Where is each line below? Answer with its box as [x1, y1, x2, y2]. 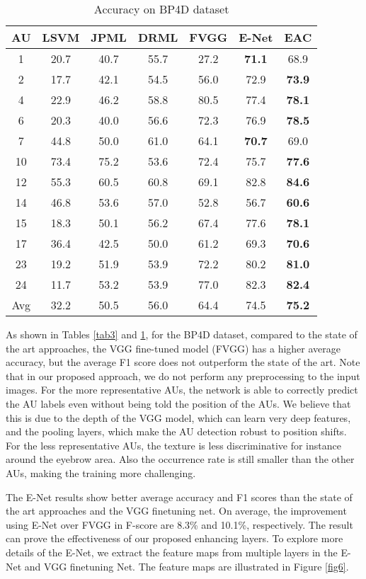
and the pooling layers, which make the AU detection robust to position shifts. [6, 424, 347, 439]
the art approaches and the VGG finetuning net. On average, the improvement [6, 503, 347, 518]
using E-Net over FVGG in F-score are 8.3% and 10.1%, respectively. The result [6, 517, 353, 532]
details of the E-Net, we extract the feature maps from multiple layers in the [6, 544, 338, 559]
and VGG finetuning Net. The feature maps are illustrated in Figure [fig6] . [24, 558, 349, 573]
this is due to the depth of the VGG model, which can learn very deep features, [6, 410, 351, 425]
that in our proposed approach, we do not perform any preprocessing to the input [6, 368, 360, 383]
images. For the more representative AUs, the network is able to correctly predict [6, 382, 358, 397]
